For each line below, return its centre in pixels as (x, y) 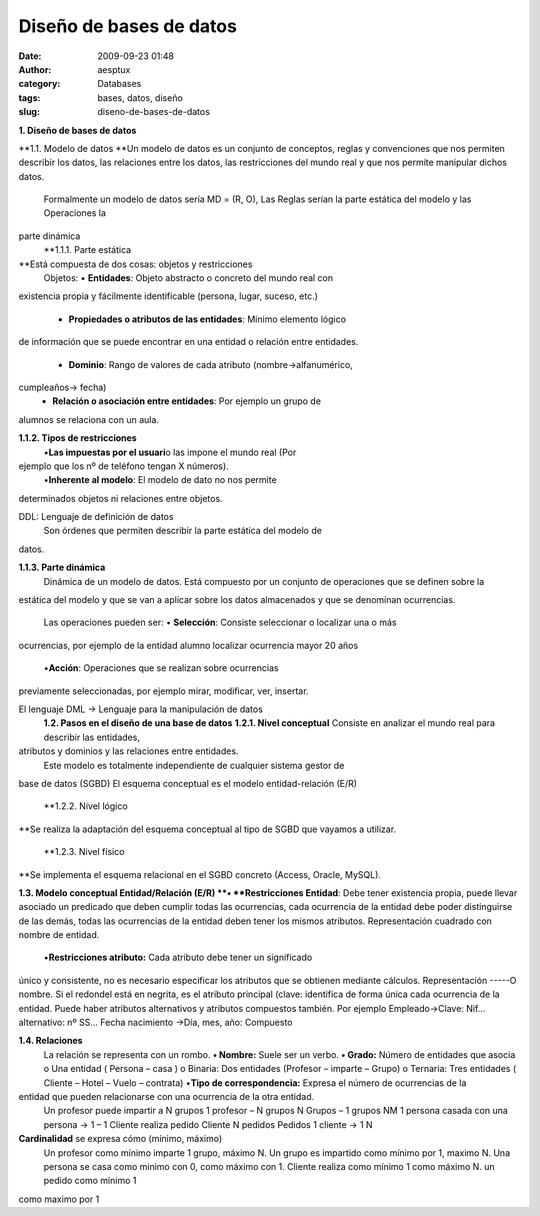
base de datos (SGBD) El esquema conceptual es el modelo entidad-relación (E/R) (188, 783)
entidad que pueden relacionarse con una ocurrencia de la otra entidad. (166, 1096)
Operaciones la (75, 213)
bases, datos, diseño (140, 97)
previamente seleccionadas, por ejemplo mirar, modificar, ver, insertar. (163, 691)
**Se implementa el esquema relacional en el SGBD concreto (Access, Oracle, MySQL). (200, 874)
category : (39, 84)
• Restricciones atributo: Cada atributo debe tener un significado (178, 957)
